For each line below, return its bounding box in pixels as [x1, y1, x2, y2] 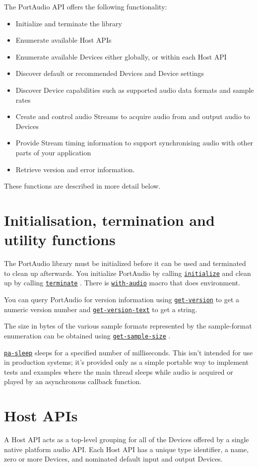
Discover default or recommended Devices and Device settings [15, 68, 204, 78]
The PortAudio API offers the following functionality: [4, 1, 167, 11]
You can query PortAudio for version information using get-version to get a [4, 294, 240, 304]
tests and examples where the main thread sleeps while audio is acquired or [4, 366, 233, 377]
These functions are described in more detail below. [4, 181, 161, 191]
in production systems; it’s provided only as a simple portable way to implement [4, 357, 249, 367]
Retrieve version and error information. [15, 164, 135, 174]
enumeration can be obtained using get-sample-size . [4, 330, 171, 340]
